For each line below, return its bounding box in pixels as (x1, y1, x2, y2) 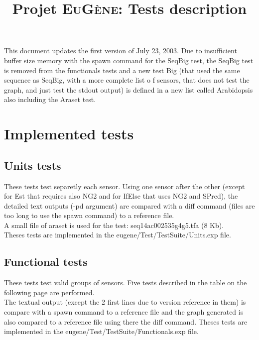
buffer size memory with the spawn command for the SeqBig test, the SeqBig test (4, 55, 254, 65)
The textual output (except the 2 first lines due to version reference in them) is (4, 297, 246, 307)
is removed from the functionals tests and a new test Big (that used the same (4, 65, 240, 75)
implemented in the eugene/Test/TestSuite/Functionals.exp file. (4, 326, 199, 337)
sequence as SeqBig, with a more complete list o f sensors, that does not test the (4, 75, 250, 85)
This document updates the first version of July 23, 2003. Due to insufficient (4, 45, 237, 56)
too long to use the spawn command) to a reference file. (4, 210, 174, 221)
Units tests (4, 157, 61, 173)
